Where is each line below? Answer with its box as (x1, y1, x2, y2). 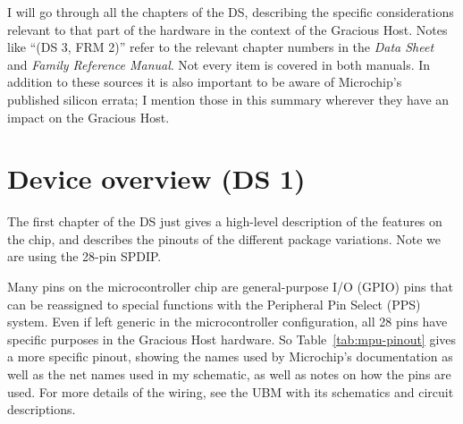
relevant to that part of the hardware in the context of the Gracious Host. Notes (7, 20, 448, 38)
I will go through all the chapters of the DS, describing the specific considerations (7, 3, 454, 21)
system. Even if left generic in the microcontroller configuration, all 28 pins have (7, 312, 448, 331)
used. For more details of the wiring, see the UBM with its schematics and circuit (7, 382, 454, 401)
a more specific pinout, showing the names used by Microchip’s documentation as (7, 347, 453, 366)
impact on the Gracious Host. (7, 107, 170, 126)
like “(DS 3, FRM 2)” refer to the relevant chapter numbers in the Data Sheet (7, 38, 434, 56)
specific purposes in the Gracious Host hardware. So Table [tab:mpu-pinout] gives (7, 329, 457, 348)
